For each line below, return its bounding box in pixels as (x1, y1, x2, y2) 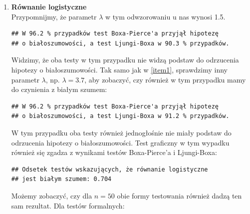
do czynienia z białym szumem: (11, 84, 107, 94)
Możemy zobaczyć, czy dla (11, 190, 92, 200)
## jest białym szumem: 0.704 (11, 175, 112, 183)
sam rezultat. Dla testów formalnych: (11, 200, 125, 210)
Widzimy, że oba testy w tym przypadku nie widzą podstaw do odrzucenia (11, 54, 239, 65)
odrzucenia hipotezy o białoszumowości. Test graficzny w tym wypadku (11, 137, 230, 147)
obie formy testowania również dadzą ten (117, 190, 242, 200)
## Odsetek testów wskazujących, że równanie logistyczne (11, 165, 208, 173)
